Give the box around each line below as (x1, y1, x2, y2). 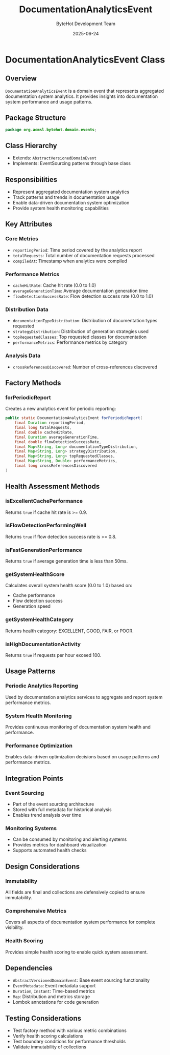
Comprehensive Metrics (5, 907, 67, 914)
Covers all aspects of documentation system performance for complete (5, 919, 156, 925)
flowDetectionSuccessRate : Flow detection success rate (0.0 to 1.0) (12, 293, 154, 299)
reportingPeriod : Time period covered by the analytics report (12, 247, 142, 253)
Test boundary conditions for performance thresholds (12, 1039, 126, 1045)
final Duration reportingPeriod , (14, 420, 86, 426)
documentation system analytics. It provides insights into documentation (5, 93, 158, 99)
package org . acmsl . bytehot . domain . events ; (5, 127, 97, 132)
